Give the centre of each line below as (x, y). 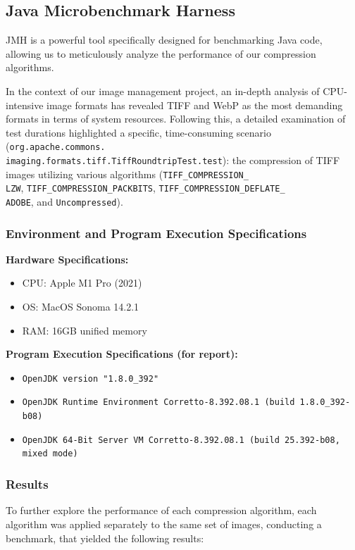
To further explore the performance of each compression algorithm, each (161, 510)
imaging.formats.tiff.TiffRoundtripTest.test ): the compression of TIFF (173, 160)
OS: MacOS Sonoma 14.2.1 (81, 307)
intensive (25, 105)
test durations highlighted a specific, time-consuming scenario (138, 132)
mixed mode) (50, 454)
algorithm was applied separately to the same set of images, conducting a (164, 524)
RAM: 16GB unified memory (85, 330)
